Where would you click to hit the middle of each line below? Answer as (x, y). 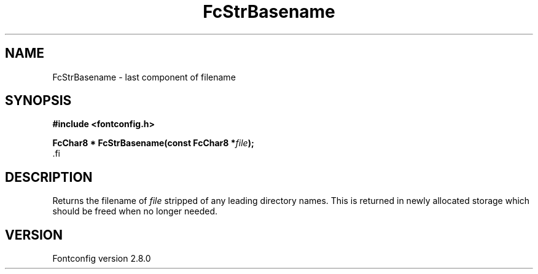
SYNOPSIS (38, 101)
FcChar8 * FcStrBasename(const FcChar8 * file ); (153, 143)
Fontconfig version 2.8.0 (102, 259)
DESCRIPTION (49, 177)
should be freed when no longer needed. (135, 211)
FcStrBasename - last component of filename (144, 77)
